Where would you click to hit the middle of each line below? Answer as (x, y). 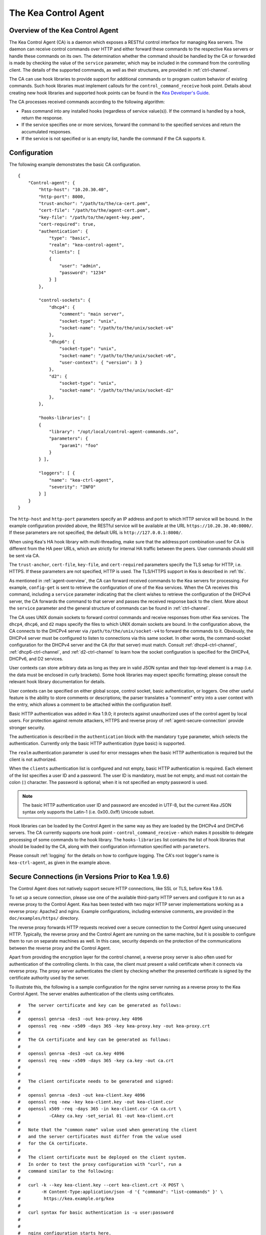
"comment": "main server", (92, 314)
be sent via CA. (25, 555)
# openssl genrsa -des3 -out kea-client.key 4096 (82, 1095)
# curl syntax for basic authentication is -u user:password (96, 1213)
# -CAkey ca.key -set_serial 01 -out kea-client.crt (96, 1116)
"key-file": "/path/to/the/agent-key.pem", (92, 217)
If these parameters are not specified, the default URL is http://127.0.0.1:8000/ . (96, 533)
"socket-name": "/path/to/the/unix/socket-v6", (118, 355)
